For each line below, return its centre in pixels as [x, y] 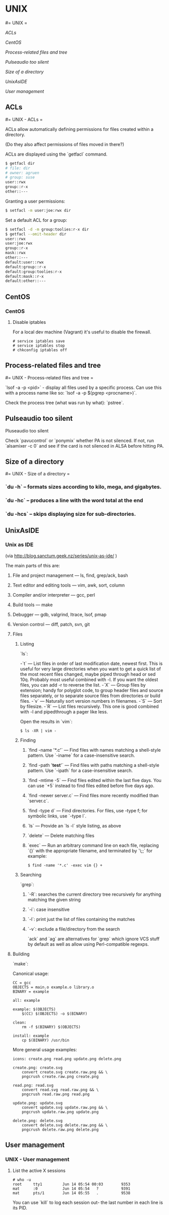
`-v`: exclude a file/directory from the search [74, 929]
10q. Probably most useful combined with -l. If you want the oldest [89, 679]
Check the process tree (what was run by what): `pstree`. [65, 403]
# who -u [22, 1180]
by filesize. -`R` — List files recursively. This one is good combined [89, 706]
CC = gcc [22, 983]
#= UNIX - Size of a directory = [38, 474]
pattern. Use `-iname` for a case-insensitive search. [81, 755]
